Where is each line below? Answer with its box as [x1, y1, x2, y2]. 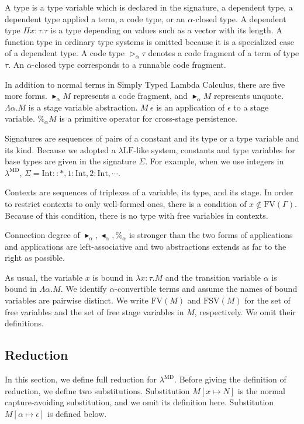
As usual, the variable [5, 271, 83, 283]
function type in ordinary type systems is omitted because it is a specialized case [5, 35, 294, 47]
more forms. [5, 89, 47, 102]
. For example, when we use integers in [145, 155, 284, 167]
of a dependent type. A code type [5, 47, 125, 59]
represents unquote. [213, 89, 284, 102]
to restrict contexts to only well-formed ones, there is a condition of [5, 197, 247, 209]
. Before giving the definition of [174, 373, 286, 385]
